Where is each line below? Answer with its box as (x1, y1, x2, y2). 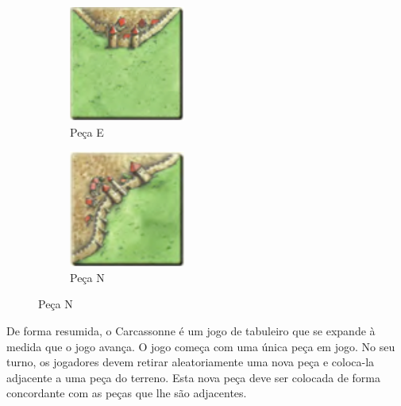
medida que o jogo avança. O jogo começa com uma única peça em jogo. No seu (6, 338, 395, 354)
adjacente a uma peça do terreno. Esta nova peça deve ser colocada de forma (6, 369, 381, 385)
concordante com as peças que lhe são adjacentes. (6, 385, 247, 401)
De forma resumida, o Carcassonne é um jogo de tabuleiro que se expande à (6, 322, 376, 338)
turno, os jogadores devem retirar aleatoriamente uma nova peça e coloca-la (6, 354, 375, 370)
